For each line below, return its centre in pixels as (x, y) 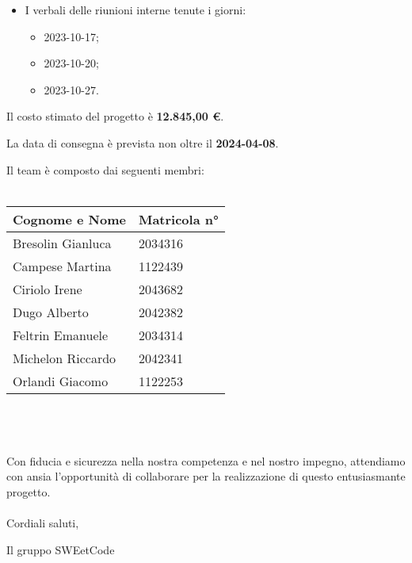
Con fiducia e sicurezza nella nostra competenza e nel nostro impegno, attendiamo (206, 460)
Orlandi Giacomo (61, 381)
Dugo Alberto (51, 312)
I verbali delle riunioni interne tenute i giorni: (135, 10)
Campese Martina (62, 266)
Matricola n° (178, 219)
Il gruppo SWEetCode (61, 549)
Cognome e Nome (69, 219)
